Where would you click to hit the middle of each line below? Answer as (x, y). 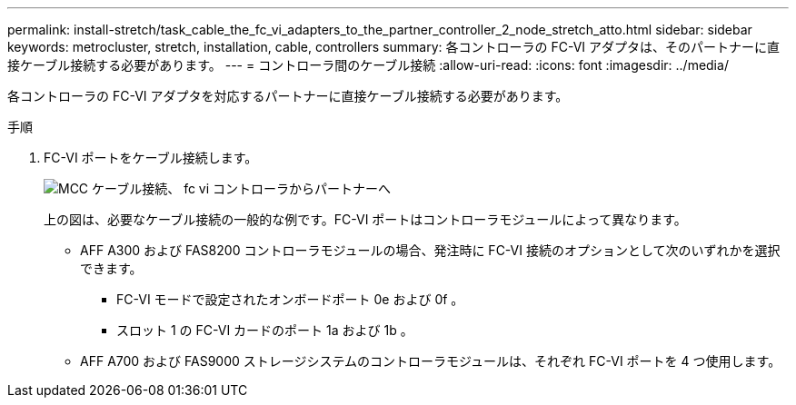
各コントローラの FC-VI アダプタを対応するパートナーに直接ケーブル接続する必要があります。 (288, 96)
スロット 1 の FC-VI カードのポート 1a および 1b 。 (265, 330)
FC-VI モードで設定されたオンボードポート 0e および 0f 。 (290, 299)
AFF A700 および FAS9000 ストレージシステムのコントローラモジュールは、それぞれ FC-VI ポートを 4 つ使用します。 (431, 361)
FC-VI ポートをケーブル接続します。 (151, 158)
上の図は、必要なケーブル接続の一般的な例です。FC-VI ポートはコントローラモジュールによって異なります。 (365, 219)
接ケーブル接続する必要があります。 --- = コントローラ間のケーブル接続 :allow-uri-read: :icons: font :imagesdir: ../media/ (368, 65)
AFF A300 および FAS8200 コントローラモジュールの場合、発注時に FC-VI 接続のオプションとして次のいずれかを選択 (430, 250)
